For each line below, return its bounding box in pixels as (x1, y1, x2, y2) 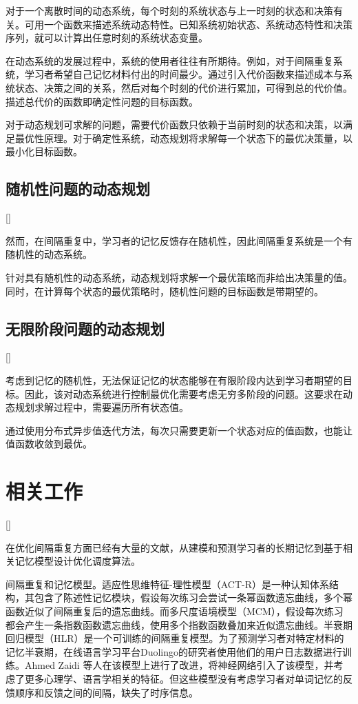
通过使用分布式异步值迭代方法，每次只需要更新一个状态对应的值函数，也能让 (6, 423, 352, 437)
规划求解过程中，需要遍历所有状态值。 (14, 400, 189, 414)
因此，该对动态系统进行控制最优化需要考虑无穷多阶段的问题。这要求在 (24, 386, 343, 401)
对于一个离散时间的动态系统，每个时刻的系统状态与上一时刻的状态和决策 (6, 3, 333, 17)
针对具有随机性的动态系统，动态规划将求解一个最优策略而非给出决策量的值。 (6, 270, 352, 284)
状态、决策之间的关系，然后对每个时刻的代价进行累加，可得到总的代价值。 (14, 80, 352, 94)
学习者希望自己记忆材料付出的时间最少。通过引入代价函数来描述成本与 (24, 67, 343, 81)
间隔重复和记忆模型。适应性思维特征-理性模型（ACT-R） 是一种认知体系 (6, 576, 329, 591)
